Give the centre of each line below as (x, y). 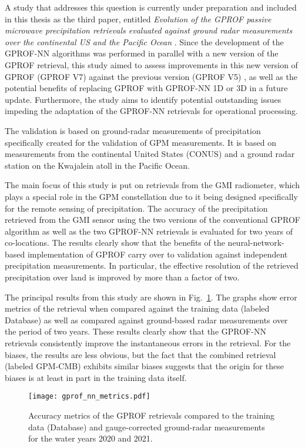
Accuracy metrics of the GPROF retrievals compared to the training (152, 415)
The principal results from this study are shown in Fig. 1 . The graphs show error (151, 297)
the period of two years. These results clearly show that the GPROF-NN (135, 331)
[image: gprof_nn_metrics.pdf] (89, 397)
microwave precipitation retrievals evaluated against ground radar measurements (149, 30)
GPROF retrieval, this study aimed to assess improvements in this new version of (151, 64)
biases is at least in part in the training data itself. (96, 377)
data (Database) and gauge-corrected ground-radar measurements (147, 427)
